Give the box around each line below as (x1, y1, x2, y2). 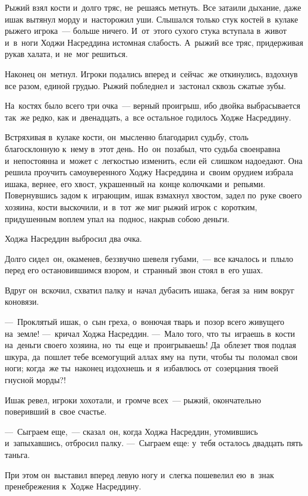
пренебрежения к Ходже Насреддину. (5, 480, 142, 492)
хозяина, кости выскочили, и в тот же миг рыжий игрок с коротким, (5, 200, 257, 213)
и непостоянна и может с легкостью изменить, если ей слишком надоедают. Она (5, 154, 303, 166)
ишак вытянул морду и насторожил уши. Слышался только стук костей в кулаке (5, 12, 298, 25)
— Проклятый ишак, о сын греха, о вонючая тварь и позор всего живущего (5, 315, 285, 328)
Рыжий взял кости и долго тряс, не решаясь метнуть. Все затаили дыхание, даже (5, 1, 301, 13)
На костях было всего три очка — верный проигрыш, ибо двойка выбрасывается (5, 99, 300, 112)
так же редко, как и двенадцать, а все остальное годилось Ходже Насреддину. (5, 110, 291, 123)
